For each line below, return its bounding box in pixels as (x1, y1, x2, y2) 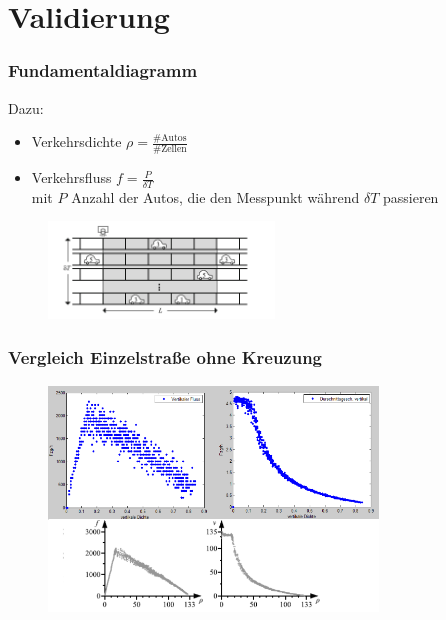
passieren (382, 186, 439, 207)
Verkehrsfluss (31, 167, 112, 188)
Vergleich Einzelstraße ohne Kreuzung (8, 345, 323, 370)
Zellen (161, 144, 187, 155)
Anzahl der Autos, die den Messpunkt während (71, 186, 360, 207)
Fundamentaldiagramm (8, 58, 198, 83)
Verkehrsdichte (31, 131, 122, 152)
